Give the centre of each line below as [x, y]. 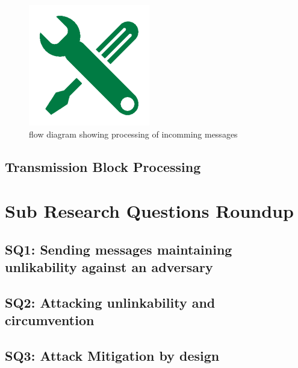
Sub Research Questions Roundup [149, 211]
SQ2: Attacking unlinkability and [110, 302]
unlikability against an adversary [109, 267]
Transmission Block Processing [103, 166]
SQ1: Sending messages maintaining [119, 249]
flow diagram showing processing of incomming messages [133, 134]
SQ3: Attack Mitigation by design [112, 356]
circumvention [50, 320]
